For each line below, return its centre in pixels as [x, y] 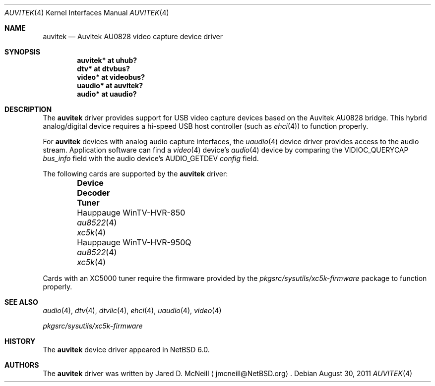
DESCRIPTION [28, 109]
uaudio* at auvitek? [110, 85]
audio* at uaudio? [107, 94]
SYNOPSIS [23, 52]
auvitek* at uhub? [107, 60]
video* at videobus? [111, 77]
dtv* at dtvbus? [103, 69]
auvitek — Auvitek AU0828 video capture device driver [133, 36]
